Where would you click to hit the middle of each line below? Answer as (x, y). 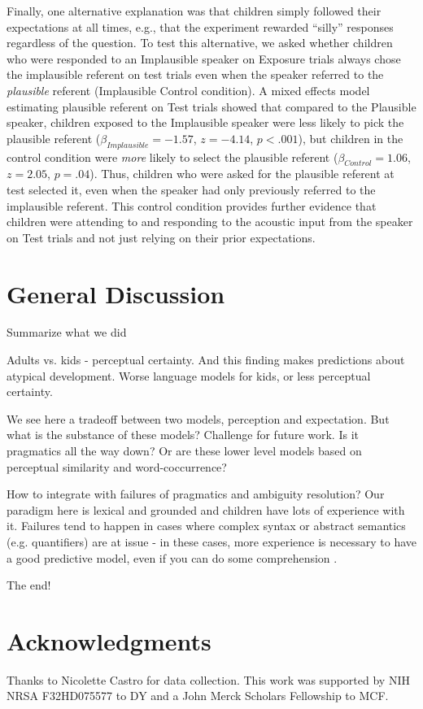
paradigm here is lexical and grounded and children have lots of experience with (206, 509)
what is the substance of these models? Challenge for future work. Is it (183, 435)
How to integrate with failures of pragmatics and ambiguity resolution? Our (196, 494)
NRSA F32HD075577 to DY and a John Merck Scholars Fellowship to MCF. (198, 696)
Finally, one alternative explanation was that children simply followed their (194, 11)
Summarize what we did (67, 332)
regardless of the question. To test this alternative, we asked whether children (200, 43)
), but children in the (351, 138)
